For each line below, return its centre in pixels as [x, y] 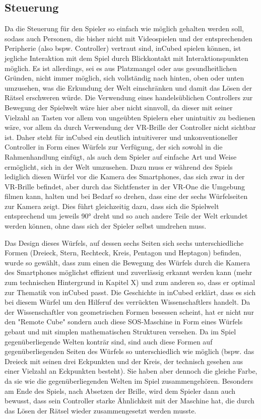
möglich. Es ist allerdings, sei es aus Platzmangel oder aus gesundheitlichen [121, 68]
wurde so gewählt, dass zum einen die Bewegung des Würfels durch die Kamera [127, 262]
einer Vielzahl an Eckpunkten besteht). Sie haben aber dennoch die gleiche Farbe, [131, 371]
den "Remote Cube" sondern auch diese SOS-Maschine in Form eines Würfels [124, 322]
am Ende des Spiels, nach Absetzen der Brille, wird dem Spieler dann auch [120, 391]
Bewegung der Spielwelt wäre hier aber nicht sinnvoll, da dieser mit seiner [119, 107]
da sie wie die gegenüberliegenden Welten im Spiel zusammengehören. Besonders [129, 380]
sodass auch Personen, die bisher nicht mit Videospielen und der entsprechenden [128, 38]
